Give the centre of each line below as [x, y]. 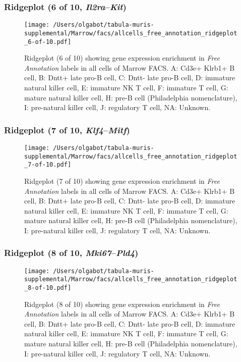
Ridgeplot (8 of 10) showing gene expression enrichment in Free [122, 304]
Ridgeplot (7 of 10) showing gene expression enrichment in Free [122, 180]
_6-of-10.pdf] [48, 42]
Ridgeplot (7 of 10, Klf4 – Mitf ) [67, 130]
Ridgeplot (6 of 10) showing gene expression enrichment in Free [122, 58]
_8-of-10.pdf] [48, 288]
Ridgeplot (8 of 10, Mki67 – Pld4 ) [71, 253]
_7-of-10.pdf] [48, 165]
